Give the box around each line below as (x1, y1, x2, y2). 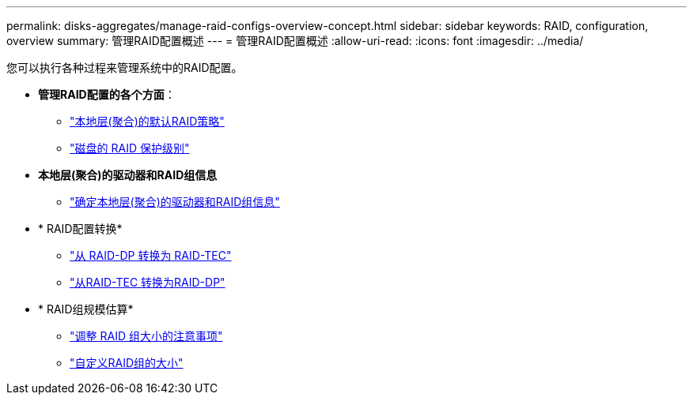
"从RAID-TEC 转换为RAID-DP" (70, 275, 225, 289)
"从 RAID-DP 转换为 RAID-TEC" (70, 249, 232, 262)
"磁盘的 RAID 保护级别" (70, 141, 190, 155)
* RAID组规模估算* (38, 302, 134, 316)
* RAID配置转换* (38, 222, 123, 235)
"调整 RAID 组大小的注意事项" (70, 329, 223, 343)
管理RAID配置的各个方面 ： (38, 88, 176, 101)
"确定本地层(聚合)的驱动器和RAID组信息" (70, 195, 280, 208)
